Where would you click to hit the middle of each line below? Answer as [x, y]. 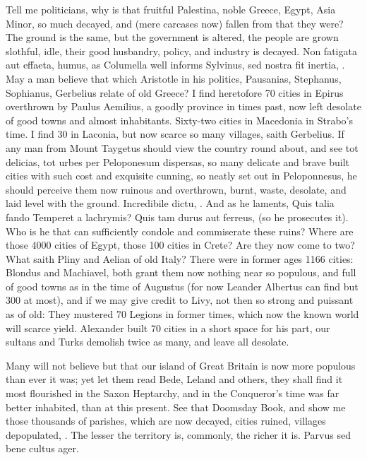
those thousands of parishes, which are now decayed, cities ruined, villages [166, 421]
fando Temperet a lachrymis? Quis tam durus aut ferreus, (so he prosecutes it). [177, 217]
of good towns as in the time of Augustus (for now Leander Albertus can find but [182, 286]
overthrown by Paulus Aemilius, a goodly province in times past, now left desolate [183, 106]
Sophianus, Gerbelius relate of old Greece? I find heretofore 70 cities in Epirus [175, 92]
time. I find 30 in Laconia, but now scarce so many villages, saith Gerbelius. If [175, 134]
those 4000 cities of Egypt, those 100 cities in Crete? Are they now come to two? [180, 245]
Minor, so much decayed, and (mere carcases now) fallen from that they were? [175, 23]
